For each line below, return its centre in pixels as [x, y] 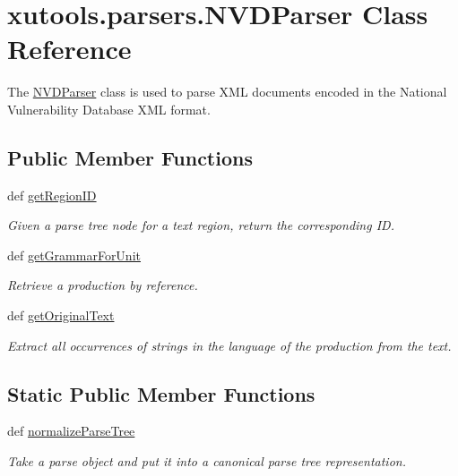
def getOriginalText [61, 315]
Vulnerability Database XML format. [109, 109]
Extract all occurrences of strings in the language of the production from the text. [229, 345]
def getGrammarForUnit [74, 255]
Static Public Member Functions [161, 393]
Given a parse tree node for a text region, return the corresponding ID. [201, 225]
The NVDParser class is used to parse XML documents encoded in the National [227, 92]
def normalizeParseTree [71, 431]
